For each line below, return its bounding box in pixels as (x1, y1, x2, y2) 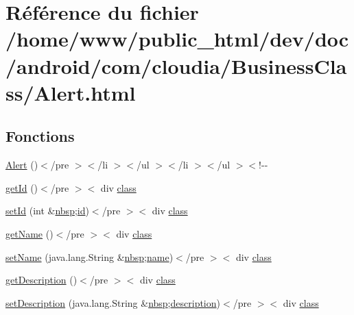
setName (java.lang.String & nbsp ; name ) (5, 249, 174, 264)
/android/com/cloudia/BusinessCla (5, 51, 347, 79)
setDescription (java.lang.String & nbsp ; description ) (5, 295, 220, 310)
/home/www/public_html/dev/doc (5, 25, 349, 53)
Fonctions (5, 125, 75, 147)
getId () (5, 180, 38, 194)
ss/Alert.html (5, 78, 136, 106)
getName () (5, 226, 54, 240)
